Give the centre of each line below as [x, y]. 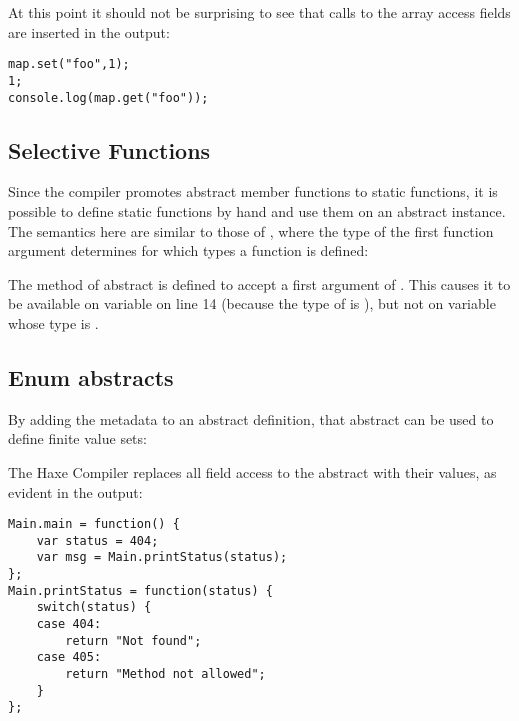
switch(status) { [94, 607]
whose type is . [53, 322]
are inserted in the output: [89, 31]
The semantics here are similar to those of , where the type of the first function [251, 230]
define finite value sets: [77, 438]
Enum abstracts [91, 376]
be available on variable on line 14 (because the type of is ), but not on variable [252, 303]
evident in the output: [75, 491]
